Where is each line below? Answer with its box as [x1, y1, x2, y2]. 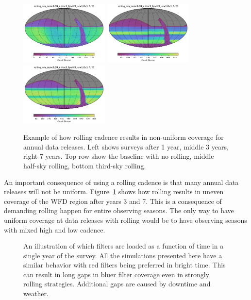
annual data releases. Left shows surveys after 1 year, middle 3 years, [23, 141, 229, 151]
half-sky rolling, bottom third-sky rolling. [23, 160, 146, 170]
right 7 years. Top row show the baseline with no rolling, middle [23, 151, 214, 161]
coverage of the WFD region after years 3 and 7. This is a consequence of [4, 196, 222, 206]
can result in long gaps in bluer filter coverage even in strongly [23, 269, 210, 279]
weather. [23, 288, 49, 299]
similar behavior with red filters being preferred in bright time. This [23, 260, 226, 270]
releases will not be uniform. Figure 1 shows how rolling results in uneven [4, 186, 224, 197]
